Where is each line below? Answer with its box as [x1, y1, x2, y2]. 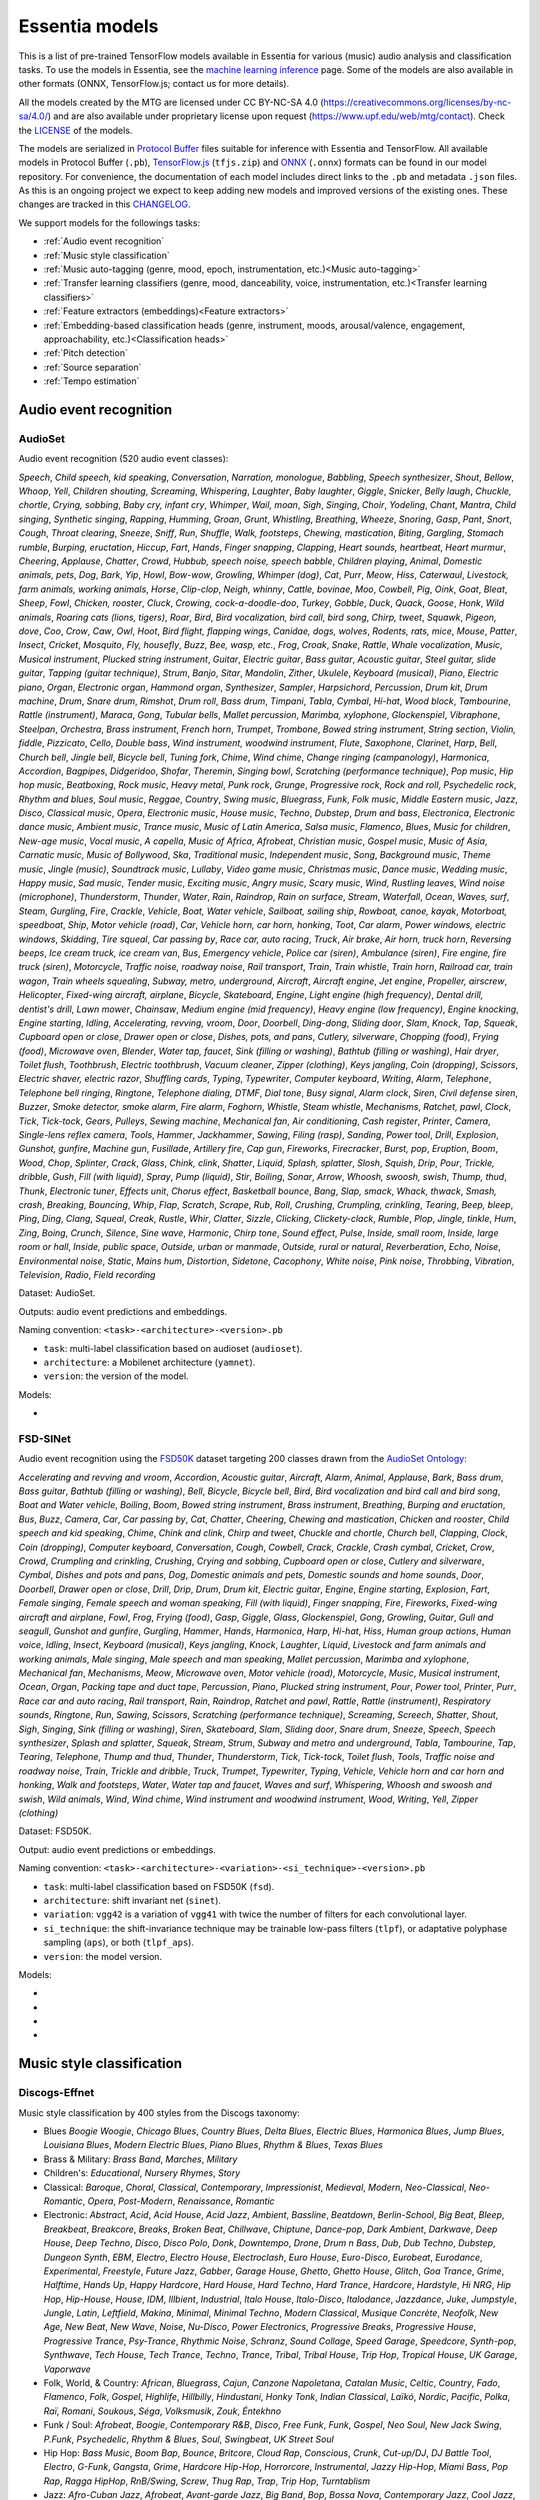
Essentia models [18, 15, 159, 37]
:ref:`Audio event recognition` [43, 235, 165, 247]
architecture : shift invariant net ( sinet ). [43, 1894, 222, 1906]
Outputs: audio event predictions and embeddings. [18, 1305, 228, 1317]
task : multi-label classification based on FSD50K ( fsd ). [43, 1880, 275, 1892]
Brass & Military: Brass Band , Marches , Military [43, 2153, 238, 2165]
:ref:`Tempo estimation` [43, 375, 140, 387]
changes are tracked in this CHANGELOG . [18, 198, 191, 210]
